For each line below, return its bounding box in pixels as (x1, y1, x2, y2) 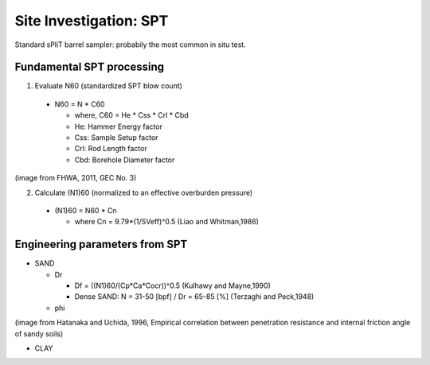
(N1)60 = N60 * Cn (54, 205, 117, 215)
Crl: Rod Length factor (74, 144, 147, 153)
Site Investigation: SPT (14, 12, 169, 29)
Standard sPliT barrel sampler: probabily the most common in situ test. (14, 40, 246, 49)
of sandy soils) (14, 328, 64, 338)
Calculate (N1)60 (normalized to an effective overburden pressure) (34, 188, 253, 197)
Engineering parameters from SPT (14, 238, 188, 251)
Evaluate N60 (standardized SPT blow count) (34, 81, 183, 91)
